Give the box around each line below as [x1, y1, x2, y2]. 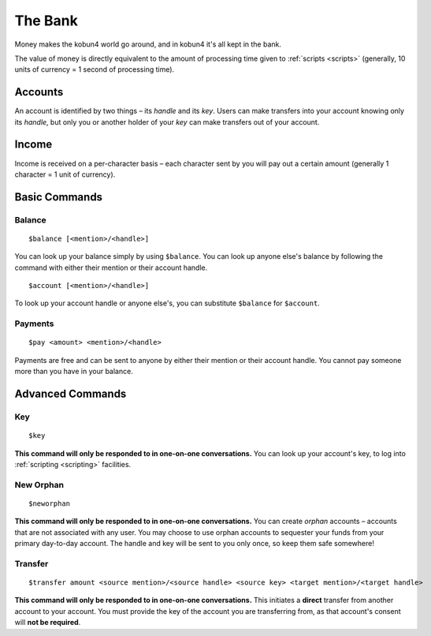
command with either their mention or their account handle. [14, 263, 208, 272]
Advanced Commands [14, 387, 127, 400]
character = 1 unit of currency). [14, 170, 116, 179]
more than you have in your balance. [14, 367, 133, 376]
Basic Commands [14, 190, 102, 204]
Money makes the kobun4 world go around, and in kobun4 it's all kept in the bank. [14, 39, 282, 49]
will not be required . [14, 618, 81, 627]
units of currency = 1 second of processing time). [14, 65, 175, 74]
